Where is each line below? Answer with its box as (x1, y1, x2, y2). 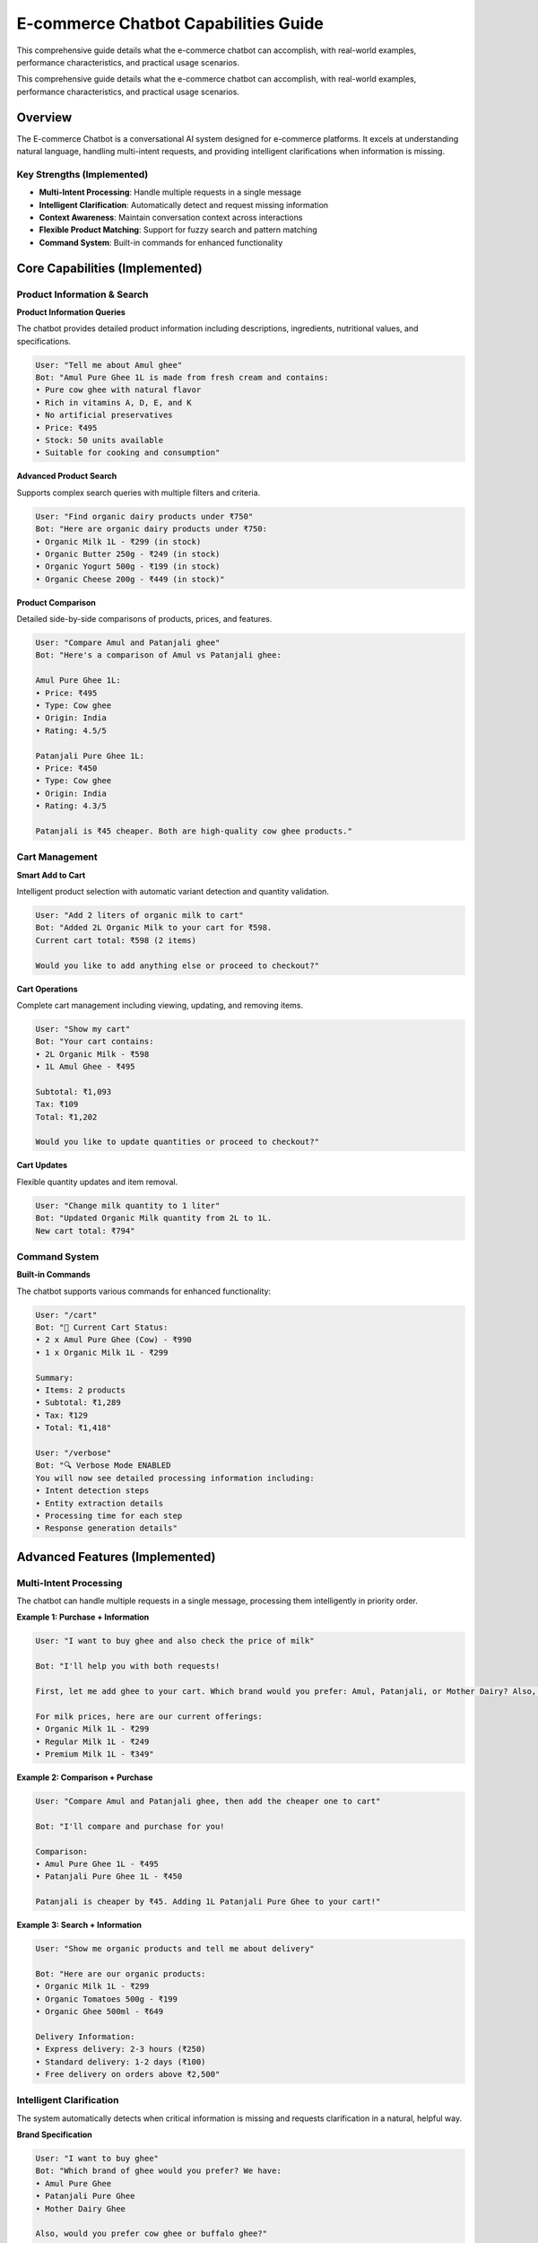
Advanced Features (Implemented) (16, 1549, 216, 1565)
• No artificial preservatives (35, 410, 174, 421)
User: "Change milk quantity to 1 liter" (35, 1200, 221, 1210)
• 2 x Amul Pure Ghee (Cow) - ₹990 (35, 1335, 192, 1345)
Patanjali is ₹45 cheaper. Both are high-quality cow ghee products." (35, 825, 353, 836)
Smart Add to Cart (16, 869, 86, 880)
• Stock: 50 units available (35, 435, 164, 445)
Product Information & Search (16, 288, 149, 301)
